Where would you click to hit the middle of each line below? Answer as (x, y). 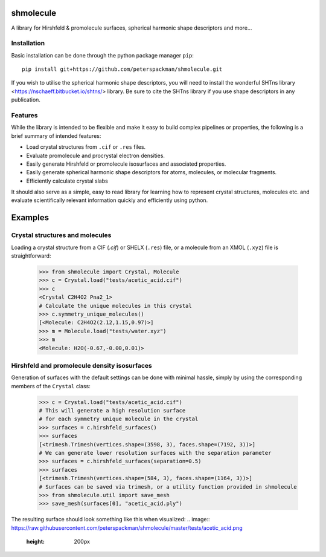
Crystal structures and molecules (61, 235)
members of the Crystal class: (51, 386)
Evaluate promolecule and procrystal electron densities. (96, 155)
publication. (26, 100)
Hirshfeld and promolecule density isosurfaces (81, 365)
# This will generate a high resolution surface (112, 411)
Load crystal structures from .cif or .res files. (86, 147)
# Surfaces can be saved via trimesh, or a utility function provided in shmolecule (168, 487)
